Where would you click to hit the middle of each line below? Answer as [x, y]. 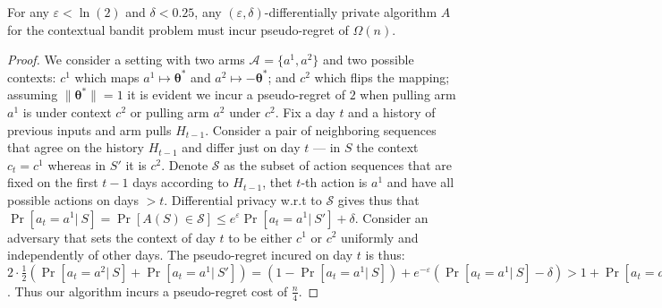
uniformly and [380, 237]
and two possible [369, 60]
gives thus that [378, 199]
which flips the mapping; [382, 77]
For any [28, 12]
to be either [260, 237]
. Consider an [391, 217]
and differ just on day [241, 147]
